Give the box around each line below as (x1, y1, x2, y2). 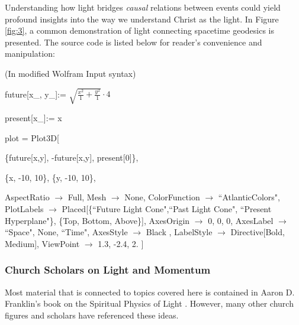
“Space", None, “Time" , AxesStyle (5, 226, 128, 238)
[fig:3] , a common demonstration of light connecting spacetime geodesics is (5, 24, 275, 37)
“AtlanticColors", (218, 191, 280, 203)
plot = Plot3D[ (5, 131, 59, 144)
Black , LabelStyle (146, 226, 213, 238)
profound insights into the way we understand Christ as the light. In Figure (5, 12, 279, 25)
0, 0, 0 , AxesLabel (208, 214, 274, 226)
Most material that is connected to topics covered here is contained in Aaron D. (5, 285, 295, 298)
